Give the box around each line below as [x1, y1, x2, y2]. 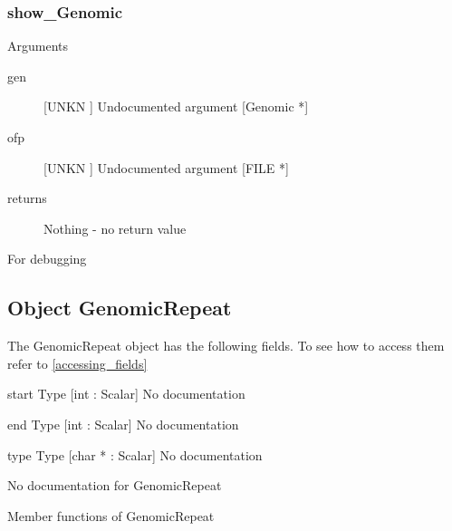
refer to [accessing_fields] [7, 353, 148, 372]
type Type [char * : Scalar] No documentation [7, 445, 263, 464]
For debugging [7, 249, 87, 268]
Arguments [7, 36, 69, 55]
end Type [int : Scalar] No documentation [7, 414, 239, 433]
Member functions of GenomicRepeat [7, 506, 215, 525]
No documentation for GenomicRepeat [7, 476, 222, 495]
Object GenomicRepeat [7, 294, 232, 322]
